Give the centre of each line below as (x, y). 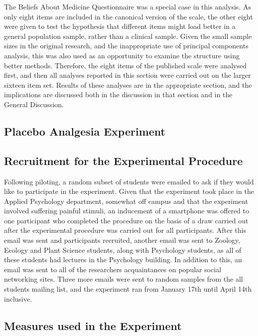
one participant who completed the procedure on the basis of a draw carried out (126, 220)
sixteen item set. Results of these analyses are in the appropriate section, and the (128, 84)
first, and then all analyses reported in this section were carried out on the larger (128, 75)
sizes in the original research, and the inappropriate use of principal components (126, 46)
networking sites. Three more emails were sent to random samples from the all (124, 279)
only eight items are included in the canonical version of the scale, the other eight (129, 16)
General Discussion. (34, 104)
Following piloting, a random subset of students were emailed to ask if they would (129, 181)
